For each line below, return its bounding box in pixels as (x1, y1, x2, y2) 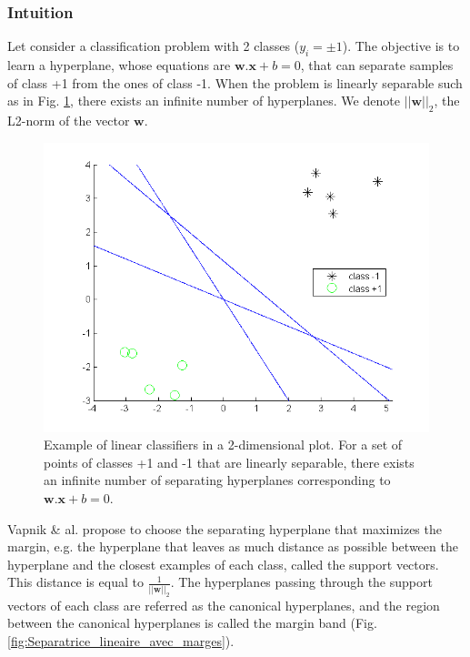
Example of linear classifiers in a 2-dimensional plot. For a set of (44, 435, 403, 454)
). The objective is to (342, 36, 460, 56)
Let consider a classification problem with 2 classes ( (7, 36, 300, 56)
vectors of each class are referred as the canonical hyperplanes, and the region (7, 595, 440, 614)
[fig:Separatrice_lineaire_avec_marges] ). (7, 631, 235, 650)
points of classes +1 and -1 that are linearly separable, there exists (44, 452, 415, 471)
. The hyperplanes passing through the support (170, 572, 433, 591)
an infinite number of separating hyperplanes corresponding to (44, 470, 391, 490)
